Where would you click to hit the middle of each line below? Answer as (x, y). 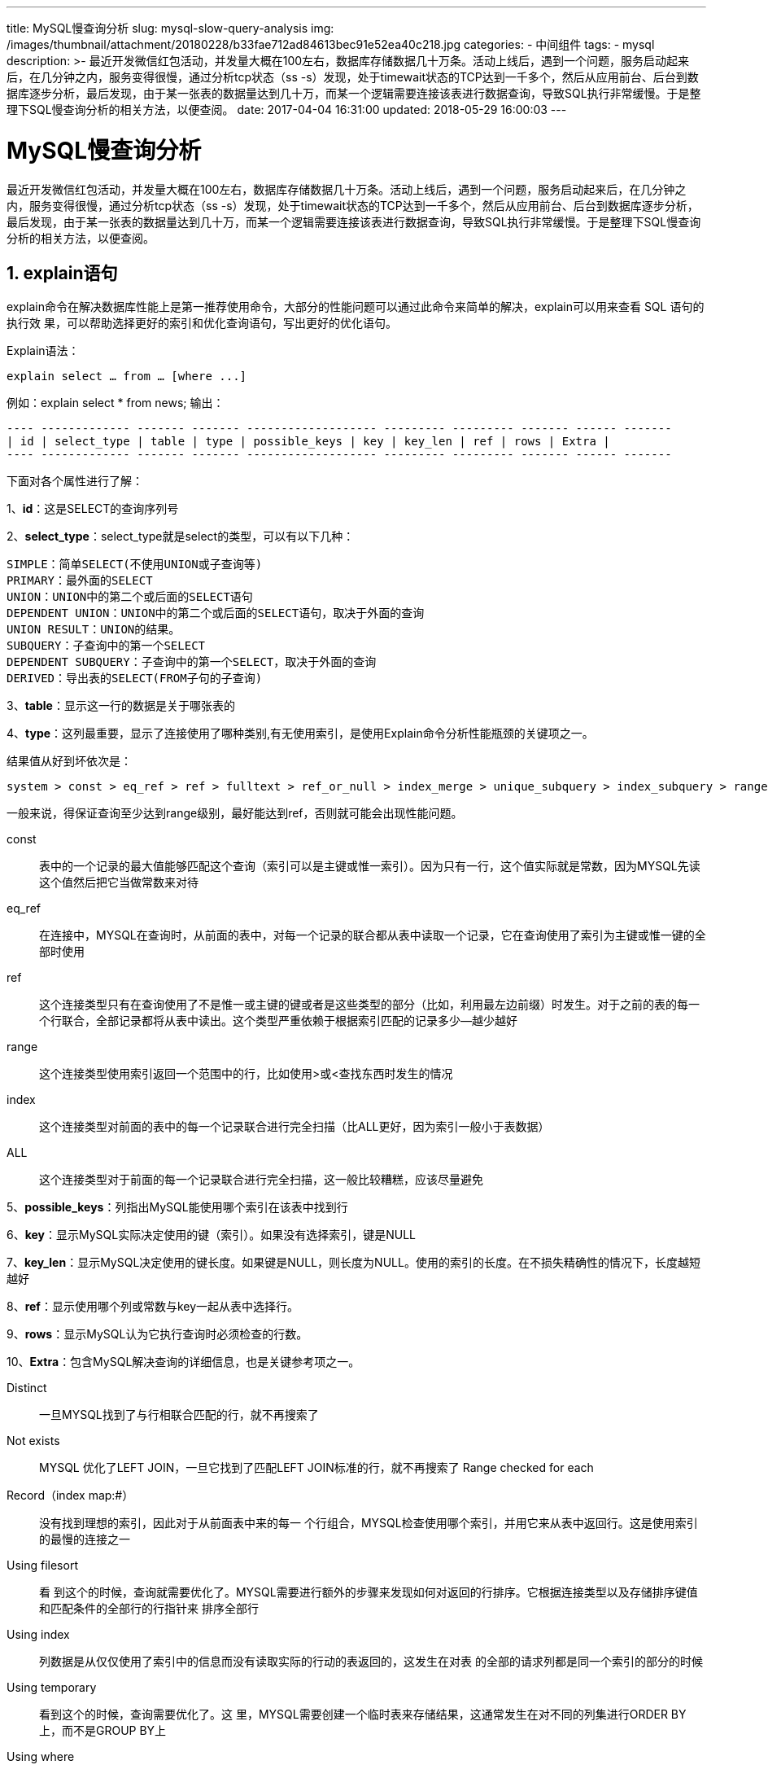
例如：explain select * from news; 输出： (116, 403)
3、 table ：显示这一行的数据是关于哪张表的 (121, 706)
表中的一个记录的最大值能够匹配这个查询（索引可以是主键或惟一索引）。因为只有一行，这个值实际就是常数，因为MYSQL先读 (370, 866)
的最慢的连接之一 (85, 1539)
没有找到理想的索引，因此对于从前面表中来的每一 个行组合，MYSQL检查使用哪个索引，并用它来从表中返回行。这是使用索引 (369, 1523)
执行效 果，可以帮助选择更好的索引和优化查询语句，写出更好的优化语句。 (202, 323)
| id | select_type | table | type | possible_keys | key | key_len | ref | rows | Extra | (308, 442)
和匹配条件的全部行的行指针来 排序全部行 (149, 1609)
